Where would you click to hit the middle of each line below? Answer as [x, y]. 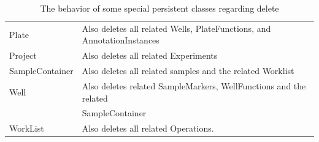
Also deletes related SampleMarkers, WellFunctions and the [194, 85]
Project [23, 55]
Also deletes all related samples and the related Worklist [188, 71]
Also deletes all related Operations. [148, 128]
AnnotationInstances [121, 40]
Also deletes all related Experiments [150, 55]
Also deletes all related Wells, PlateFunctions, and [176, 28]
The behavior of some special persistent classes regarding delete [159, 8]
